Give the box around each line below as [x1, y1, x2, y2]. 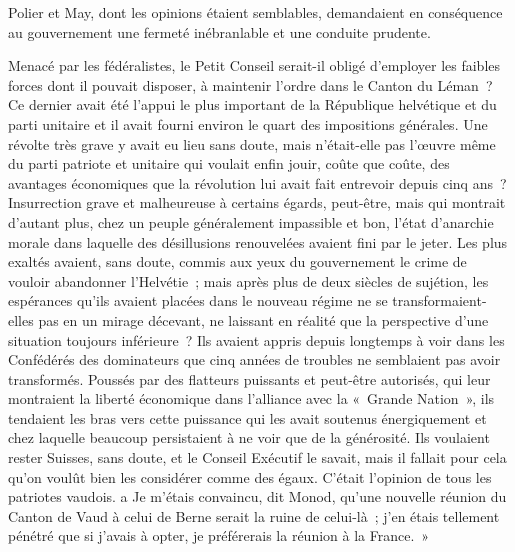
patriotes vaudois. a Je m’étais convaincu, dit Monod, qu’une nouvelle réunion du [8, 486, 507, 507]
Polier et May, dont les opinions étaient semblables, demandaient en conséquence [8, 2, 503, 22]
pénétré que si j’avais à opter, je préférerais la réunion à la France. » [8, 525, 430, 546]
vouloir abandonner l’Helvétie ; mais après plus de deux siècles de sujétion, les [8, 270, 489, 291]
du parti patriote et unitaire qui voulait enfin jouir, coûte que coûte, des [8, 153, 450, 174]
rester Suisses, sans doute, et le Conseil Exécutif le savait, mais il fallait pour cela [8, 447, 507, 468]
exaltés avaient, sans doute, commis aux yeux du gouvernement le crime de [8, 251, 467, 272]
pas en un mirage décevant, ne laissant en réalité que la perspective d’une [38, 309, 489, 330]
